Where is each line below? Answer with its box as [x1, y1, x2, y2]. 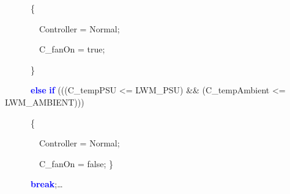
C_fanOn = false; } [39, 157, 114, 170]
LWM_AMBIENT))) [5, 95, 84, 108]
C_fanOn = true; [39, 43, 105, 56]
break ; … [31, 178, 63, 190]
